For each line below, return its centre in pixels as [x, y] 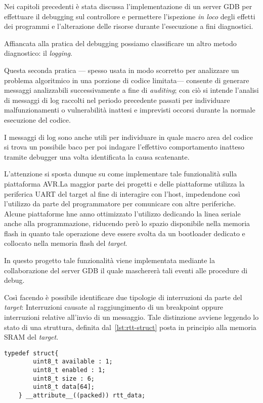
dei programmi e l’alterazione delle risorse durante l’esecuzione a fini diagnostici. [129, 26]
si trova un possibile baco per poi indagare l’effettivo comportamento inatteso [124, 147]
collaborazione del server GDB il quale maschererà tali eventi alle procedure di [126, 270]
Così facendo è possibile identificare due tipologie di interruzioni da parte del [123, 297]
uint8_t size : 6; [64, 378]
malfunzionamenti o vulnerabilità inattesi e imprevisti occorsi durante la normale [130, 110]
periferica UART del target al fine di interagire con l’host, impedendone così [122, 193]
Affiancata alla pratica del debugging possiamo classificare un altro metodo [120, 43]
